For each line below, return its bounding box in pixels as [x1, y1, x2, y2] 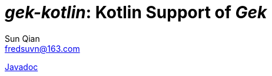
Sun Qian [5, 33, 40, 44]
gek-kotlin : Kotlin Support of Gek [5, 2, 267, 22]
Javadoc [5, 61, 38, 72]
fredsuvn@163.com [5, 43, 80, 54]
